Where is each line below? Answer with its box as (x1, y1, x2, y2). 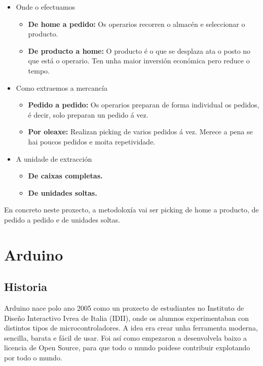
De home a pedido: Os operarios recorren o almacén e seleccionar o (28, 18, 245, 29)
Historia (4, 279, 47, 295)
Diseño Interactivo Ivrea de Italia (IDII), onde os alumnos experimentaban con (4, 312, 249, 323)
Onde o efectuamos (16, 2, 76, 12)
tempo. (28, 65, 50, 76)
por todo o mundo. (4, 352, 62, 363)
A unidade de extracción (16, 153, 92, 164)
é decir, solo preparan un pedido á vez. (28, 109, 148, 120)
